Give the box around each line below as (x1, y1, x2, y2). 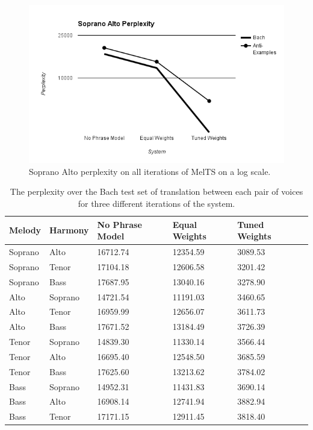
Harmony (49, 224, 89, 236)
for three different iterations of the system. (78, 197, 235, 209)
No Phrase (97, 218, 142, 230)
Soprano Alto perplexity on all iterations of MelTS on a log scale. (29, 165, 271, 177)
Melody (9, 224, 42, 236)
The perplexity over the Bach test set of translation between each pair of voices (10, 185, 303, 198)
